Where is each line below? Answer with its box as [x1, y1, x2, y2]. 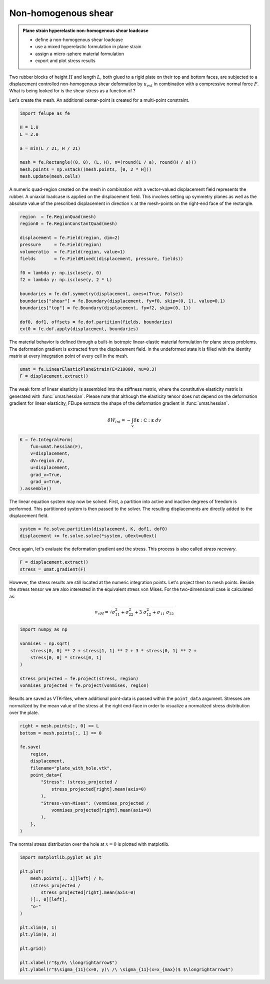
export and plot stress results [35, 58, 96, 64]
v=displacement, [30, 451, 70, 456]
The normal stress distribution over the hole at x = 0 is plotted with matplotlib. [9, 841, 169, 847]
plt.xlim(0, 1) [19, 924, 57, 930]
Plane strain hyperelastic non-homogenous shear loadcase [22, 28, 148, 34]
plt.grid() [19, 946, 46, 951]
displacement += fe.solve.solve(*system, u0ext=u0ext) [19, 533, 157, 539]
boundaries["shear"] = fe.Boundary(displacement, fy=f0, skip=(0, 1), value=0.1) [19, 298, 226, 304]
